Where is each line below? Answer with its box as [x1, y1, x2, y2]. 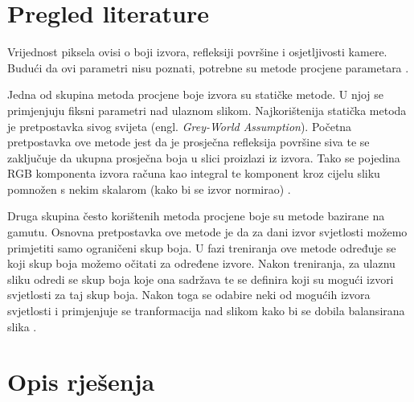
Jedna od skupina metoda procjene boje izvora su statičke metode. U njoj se [7, 86, 384, 103]
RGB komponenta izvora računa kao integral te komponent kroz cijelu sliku [7, 165, 380, 182]
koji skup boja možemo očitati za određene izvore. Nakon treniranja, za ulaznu [7, 255, 396, 272]
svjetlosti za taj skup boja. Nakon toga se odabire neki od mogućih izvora [7, 286, 371, 303]
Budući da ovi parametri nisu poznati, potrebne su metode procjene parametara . [7, 59, 409, 76]
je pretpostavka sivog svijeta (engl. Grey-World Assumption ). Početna [7, 117, 352, 134]
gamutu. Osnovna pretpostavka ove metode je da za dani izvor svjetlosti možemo [7, 224, 408, 240]
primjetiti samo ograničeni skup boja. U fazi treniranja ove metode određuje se [7, 239, 396, 256]
